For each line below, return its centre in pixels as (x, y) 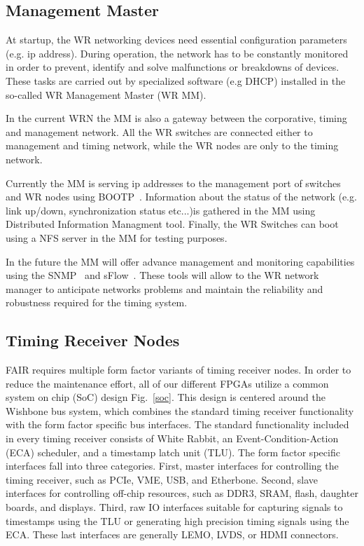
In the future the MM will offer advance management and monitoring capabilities (180, 261)
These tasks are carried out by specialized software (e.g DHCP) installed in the (176, 80)
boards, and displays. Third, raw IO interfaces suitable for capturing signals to (174, 507)
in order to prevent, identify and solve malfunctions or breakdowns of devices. (173, 67)
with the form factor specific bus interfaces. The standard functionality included (177, 424)
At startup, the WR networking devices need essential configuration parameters (176, 40)
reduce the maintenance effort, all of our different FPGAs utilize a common (167, 383)
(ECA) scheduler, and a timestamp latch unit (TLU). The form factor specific (173, 452)
